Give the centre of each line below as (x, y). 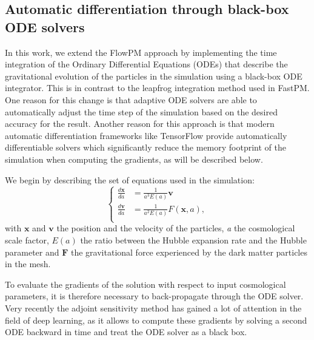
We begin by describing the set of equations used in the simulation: (130, 179)
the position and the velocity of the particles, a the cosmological (176, 228)
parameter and (32, 252)
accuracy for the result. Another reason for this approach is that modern (140, 124)
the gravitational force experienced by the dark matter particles (189, 252)
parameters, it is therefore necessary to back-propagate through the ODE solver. (154, 296)
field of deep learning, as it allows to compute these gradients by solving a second (156, 320)
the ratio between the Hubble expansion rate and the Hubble (193, 240)
